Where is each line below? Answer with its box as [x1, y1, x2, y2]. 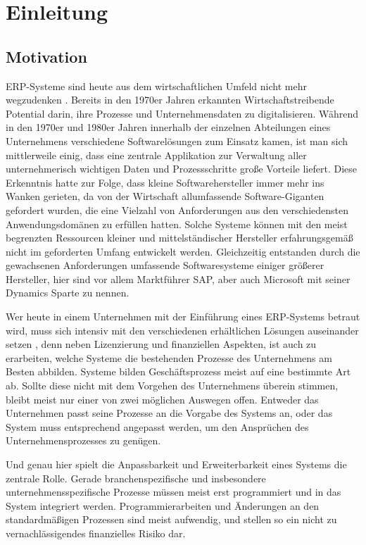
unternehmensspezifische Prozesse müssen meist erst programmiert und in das [6, 484, 341, 499]
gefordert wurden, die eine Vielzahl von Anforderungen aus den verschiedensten [6, 202, 348, 217]
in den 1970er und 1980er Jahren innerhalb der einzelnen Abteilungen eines [6, 120, 331, 134]
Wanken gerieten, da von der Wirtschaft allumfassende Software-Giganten [6, 189, 324, 203]
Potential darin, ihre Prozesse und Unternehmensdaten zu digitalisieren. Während [6, 106, 359, 120]
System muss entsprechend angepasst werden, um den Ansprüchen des [6, 419, 309, 434]
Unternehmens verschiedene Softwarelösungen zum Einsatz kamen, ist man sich [6, 133, 348, 148]
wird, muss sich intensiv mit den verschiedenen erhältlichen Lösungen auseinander [6, 322, 359, 337]
